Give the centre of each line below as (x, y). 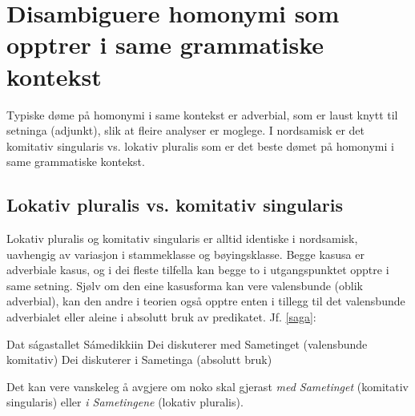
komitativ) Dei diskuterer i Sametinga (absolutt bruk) (139, 359)
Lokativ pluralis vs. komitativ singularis (175, 205)
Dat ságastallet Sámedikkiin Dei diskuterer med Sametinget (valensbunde (187, 343)
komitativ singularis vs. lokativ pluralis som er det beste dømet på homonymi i (200, 145)
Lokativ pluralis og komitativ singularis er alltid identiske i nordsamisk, (182, 238)
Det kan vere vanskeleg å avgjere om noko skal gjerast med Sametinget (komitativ (207, 386)
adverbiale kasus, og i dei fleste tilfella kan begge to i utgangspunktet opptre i (198, 270)
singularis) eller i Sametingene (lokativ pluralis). (125, 402)
